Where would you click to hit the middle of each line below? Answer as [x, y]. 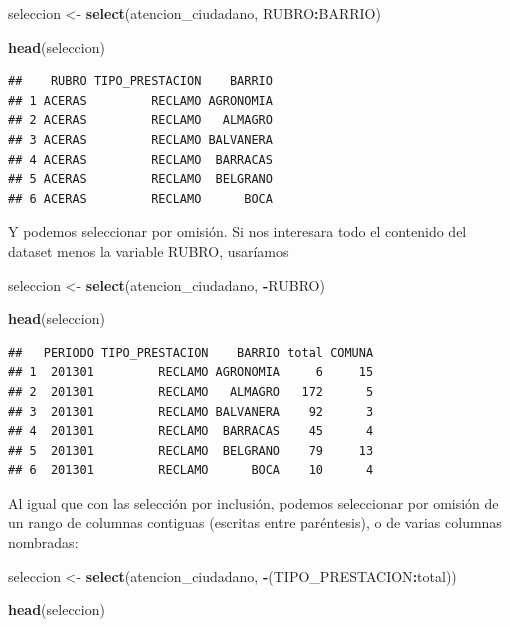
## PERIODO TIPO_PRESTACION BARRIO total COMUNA [191, 352]
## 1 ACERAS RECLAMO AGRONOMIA [140, 100]
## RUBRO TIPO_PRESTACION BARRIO [140, 81]
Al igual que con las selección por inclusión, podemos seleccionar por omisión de [253, 502]
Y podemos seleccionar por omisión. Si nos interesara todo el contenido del [237, 231]
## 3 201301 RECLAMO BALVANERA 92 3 [191, 411]
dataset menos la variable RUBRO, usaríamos [148, 250]
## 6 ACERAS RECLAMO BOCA [140, 198]
